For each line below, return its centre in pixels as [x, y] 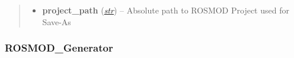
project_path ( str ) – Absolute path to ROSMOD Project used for [166, 10]
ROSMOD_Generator [59, 48]
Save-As [57, 21]
